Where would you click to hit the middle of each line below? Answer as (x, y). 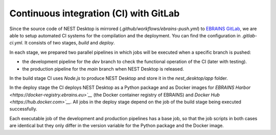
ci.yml (16, 43)
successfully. (24, 109)
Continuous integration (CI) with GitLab (95, 13)
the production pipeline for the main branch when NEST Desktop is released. (103, 69)
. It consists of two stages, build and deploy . (68, 43)
